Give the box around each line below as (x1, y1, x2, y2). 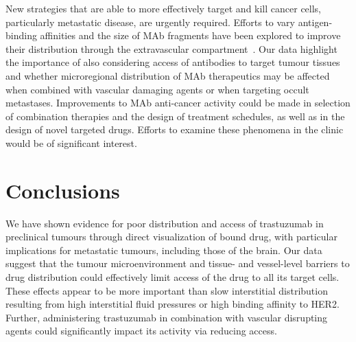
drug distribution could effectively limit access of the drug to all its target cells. (5, 270, 340, 284)
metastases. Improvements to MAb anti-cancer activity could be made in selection (5, 95, 351, 110)
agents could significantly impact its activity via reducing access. (5, 323, 277, 338)
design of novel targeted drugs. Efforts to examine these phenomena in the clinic (5, 122, 344, 137)
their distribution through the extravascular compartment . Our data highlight (5, 41, 337, 56)
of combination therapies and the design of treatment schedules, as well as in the (5, 109, 345, 123)
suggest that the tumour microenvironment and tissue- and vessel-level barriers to (5, 256, 350, 271)
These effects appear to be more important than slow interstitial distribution (5, 283, 328, 297)
